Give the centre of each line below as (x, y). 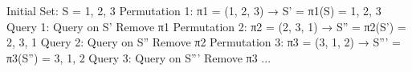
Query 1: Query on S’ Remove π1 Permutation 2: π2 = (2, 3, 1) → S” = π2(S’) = (206, 26)
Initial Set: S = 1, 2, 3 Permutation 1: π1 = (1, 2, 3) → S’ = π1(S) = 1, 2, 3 (194, 10)
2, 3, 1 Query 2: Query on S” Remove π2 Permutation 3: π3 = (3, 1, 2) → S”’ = (204, 42)
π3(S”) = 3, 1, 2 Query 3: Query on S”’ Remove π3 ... (139, 57)
